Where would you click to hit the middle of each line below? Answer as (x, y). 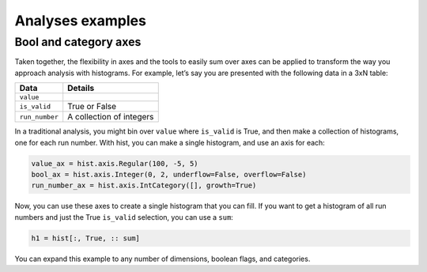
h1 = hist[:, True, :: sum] (85, 238)
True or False (92, 107)
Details (81, 89)
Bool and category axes (78, 42)
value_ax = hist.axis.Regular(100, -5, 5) (115, 163)
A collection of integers (111, 117)
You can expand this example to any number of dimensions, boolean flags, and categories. (162, 259)
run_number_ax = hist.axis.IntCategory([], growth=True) (144, 185)
